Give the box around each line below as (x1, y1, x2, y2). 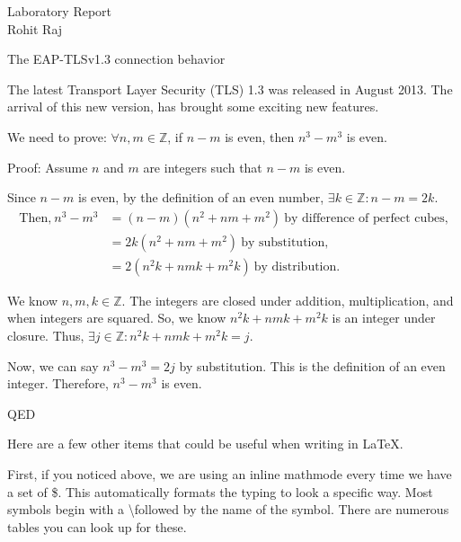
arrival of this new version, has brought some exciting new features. (7, 97, 379, 116)
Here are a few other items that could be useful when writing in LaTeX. (7, 434, 403, 453)
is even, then (225, 127, 295, 146)
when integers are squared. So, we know (7, 308, 226, 327)
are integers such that (143, 157, 262, 176)
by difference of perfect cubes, (284, 211, 448, 225)
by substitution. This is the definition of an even (179, 356, 446, 375)
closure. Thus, (7, 326, 84, 345)
